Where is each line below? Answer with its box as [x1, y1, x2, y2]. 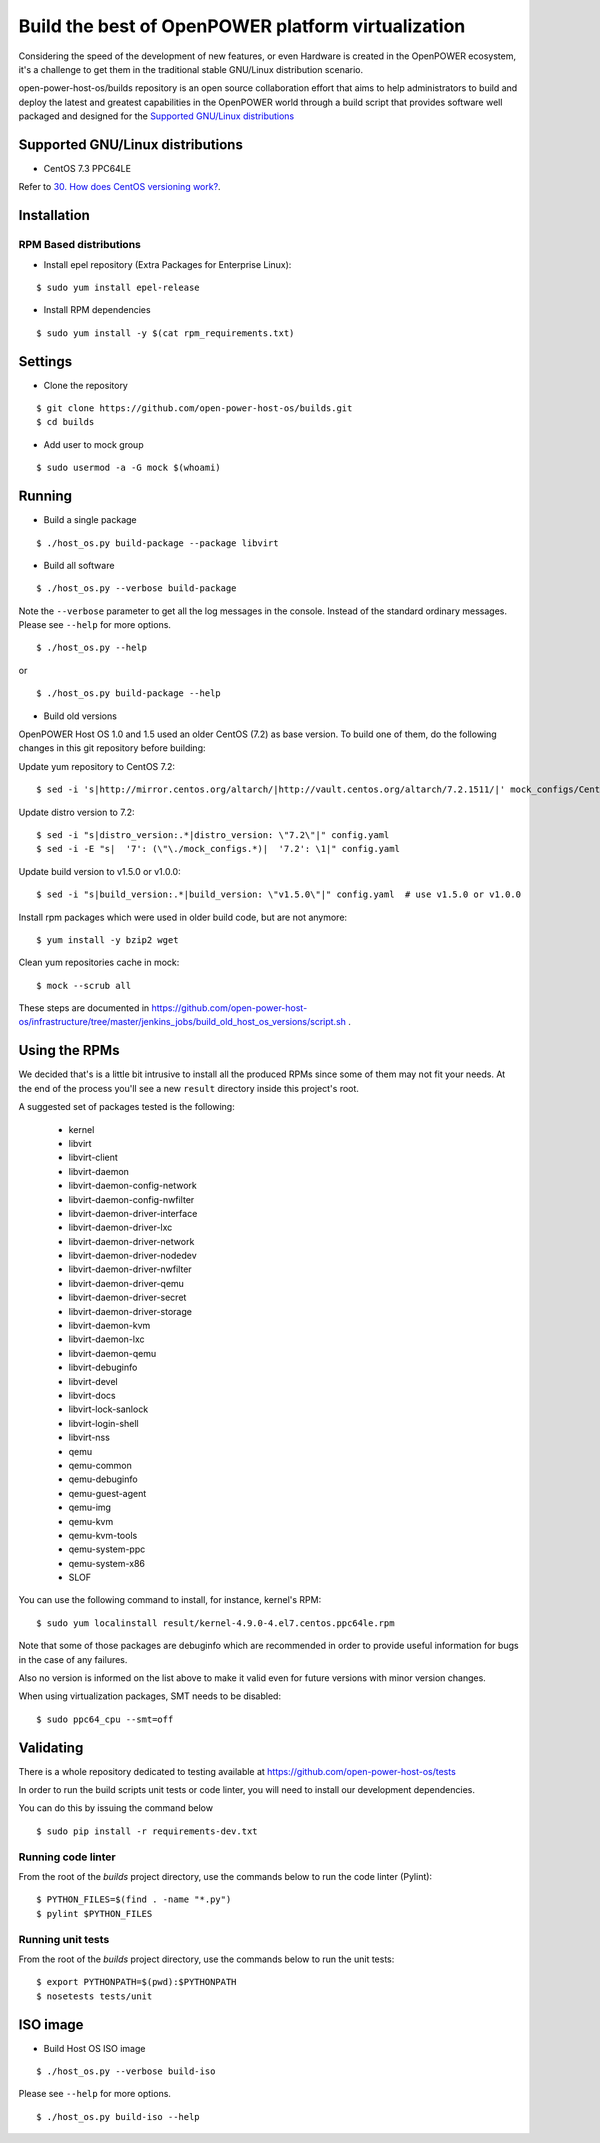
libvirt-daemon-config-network [68, 1180, 197, 1192]
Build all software [43, 559, 115, 571]
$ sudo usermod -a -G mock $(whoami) [36, 462, 222, 474]
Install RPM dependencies [43, 304, 151, 316]
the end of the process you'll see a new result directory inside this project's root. [18, 1082, 360, 1094]
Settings [18, 353, 73, 370]
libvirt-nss [68, 1431, 110, 1444]
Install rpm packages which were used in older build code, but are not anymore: [18, 911, 348, 923]
